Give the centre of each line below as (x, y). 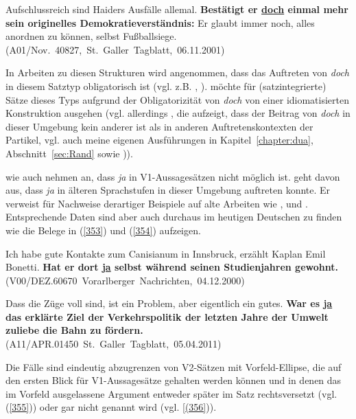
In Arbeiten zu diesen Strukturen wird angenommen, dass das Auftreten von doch (178, 72)
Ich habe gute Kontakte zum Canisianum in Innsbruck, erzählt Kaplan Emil (166, 253)
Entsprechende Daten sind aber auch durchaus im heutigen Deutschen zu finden (174, 217)
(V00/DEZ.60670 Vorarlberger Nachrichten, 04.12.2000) (125, 280)
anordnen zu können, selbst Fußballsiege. (91, 36)
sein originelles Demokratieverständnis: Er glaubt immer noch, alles (160, 22)
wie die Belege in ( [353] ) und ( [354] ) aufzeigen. (103, 230)
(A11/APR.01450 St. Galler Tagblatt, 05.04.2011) (114, 344)
